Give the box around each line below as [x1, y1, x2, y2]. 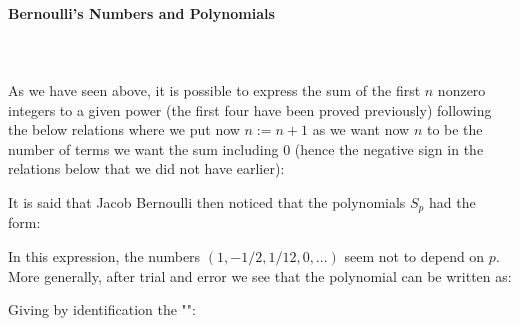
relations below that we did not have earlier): [8, 158, 285, 179]
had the [428, 191, 476, 212]
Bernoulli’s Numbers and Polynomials [8, 2, 275, 23]
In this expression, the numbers [8, 246, 201, 266]
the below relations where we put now [8, 119, 240, 140]
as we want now [312, 119, 410, 140]
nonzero [437, 79, 486, 100]
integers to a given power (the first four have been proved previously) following [8, 99, 492, 120]
